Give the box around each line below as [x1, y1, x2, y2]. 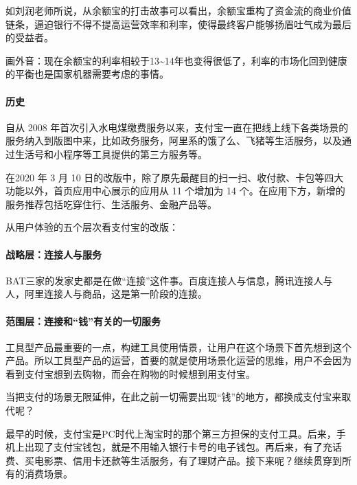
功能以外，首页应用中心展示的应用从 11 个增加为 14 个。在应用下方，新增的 [5, 183, 345, 198]
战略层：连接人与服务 [5, 247, 102, 261]
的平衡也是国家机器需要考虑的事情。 [5, 67, 169, 81]
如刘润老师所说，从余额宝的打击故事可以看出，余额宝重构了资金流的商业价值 [5, 3, 352, 17]
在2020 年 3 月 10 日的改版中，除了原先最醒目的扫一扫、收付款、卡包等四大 [5, 170, 344, 184]
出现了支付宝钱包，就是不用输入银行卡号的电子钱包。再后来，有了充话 [24, 440, 342, 454]
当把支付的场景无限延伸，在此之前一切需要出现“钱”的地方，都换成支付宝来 [5, 390, 342, 404]
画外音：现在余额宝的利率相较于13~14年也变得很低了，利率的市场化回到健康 [5, 53, 347, 67]
